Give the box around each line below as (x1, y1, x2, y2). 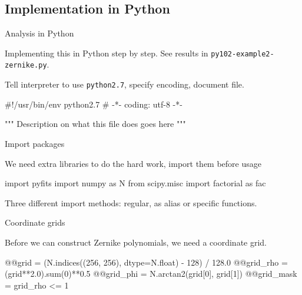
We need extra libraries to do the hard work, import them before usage (5, 157, 261, 169)
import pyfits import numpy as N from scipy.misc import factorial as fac (5, 177, 266, 189)
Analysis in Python (5, 27, 74, 39)
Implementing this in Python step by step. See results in (5, 46, 208, 59)
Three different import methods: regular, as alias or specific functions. (5, 196, 257, 209)
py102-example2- (211, 49, 274, 58)
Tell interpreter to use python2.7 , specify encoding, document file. (5, 78, 244, 90)
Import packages (5, 137, 65, 149)
